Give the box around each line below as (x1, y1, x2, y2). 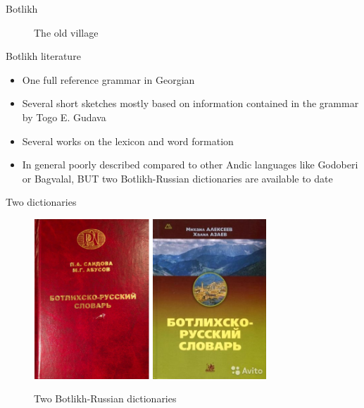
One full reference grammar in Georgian (22, 72, 195, 87)
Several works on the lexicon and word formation (22, 133, 234, 148)
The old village (34, 25, 99, 39)
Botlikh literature (6, 49, 81, 63)
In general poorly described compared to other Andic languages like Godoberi (22, 157, 358, 172)
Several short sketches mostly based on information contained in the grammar (22, 96, 359, 111)
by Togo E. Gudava (22, 109, 106, 124)
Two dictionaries (6, 194, 77, 209)
